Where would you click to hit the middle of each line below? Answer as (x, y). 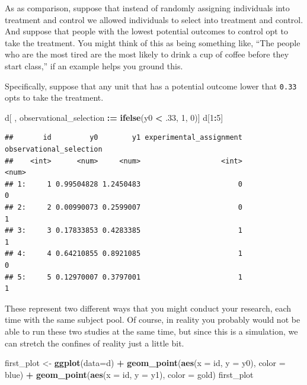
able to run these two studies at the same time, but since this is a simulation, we (151, 331)
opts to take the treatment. (54, 97)
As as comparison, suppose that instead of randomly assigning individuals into (147, 8)
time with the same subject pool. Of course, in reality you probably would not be (153, 320)
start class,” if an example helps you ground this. (94, 65)
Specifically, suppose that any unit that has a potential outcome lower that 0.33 (151, 86)
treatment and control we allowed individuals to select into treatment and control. (154, 19)
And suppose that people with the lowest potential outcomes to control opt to (146, 31)
